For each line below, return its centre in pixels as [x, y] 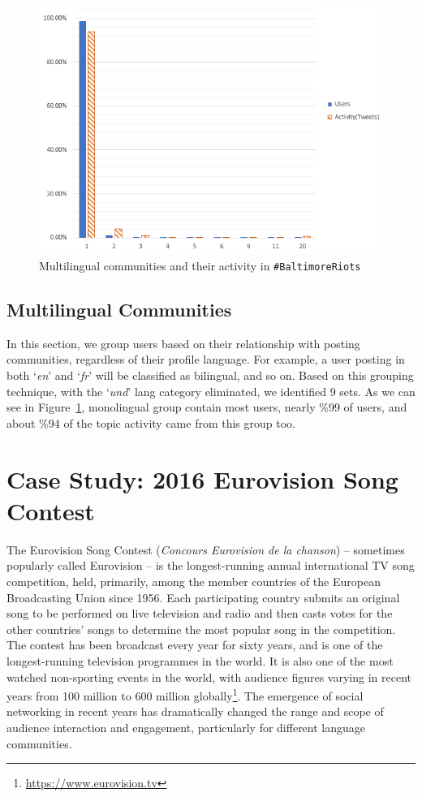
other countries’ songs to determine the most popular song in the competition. [201, 629]
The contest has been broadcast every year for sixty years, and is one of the [195, 645]
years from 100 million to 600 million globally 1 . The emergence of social [185, 694]
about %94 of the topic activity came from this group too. [151, 422]
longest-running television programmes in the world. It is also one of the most [200, 660]
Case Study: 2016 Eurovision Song [202, 478]
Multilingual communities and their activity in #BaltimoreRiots [200, 266]
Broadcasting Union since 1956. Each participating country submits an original [203, 597]
